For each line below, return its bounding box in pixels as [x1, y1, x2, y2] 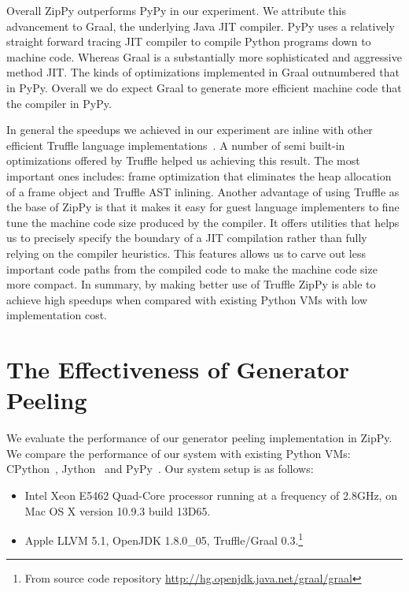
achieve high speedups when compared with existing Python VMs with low [6, 291, 368, 307]
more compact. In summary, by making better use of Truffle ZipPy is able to [6, 276, 376, 292]
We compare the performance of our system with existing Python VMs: [6, 445, 351, 461]
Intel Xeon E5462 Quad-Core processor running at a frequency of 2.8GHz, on [24, 486, 397, 503]
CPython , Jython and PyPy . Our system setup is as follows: [6, 460, 314, 477]
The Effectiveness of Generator [6, 353, 350, 385]
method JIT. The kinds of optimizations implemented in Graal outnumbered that [6, 64, 400, 80]
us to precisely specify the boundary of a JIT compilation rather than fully [6, 229, 367, 246]
